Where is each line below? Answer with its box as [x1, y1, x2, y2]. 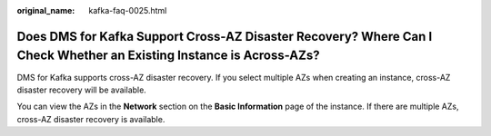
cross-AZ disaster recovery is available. [16, 113, 165, 124]
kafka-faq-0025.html [88, 5, 167, 15]
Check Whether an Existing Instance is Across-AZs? [16, 48, 320, 63]
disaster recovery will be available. [16, 84, 147, 95]
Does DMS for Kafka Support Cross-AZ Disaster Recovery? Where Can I [16, 28, 433, 44]
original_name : [16, 5, 75, 15]
